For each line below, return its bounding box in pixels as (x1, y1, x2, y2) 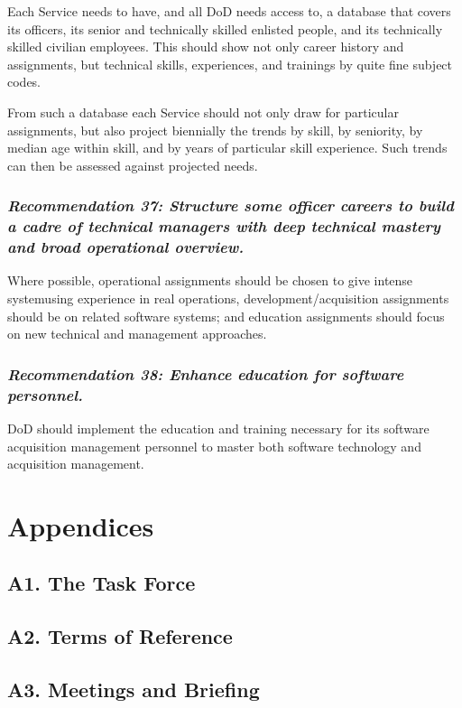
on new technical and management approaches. (7, 324, 267, 343)
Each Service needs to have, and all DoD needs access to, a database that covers (7, 2, 451, 20)
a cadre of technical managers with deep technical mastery (7, 215, 440, 238)
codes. (7, 72, 42, 91)
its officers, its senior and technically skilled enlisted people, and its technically (7, 19, 443, 38)
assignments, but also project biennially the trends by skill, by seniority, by (7, 120, 423, 139)
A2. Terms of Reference (7, 622, 233, 650)
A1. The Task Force (7, 569, 196, 597)
